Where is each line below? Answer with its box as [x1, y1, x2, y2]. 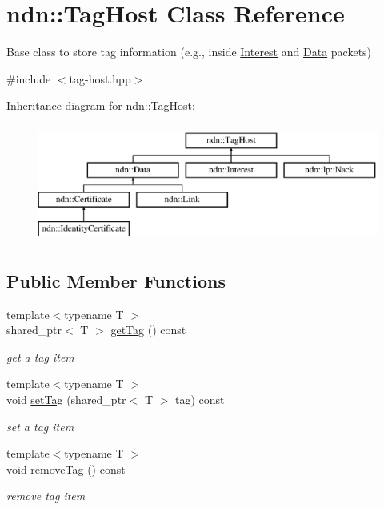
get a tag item [6, 348, 74, 365]
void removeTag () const [6, 460, 126, 477]
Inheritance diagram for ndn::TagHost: [6, 97, 195, 114]
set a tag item [6, 418, 74, 434]
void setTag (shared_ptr [6, 391, 126, 408]
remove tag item [6, 487, 86, 504]
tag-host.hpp [69, 70, 131, 87]
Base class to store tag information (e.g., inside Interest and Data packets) [6, 43, 372, 60]
